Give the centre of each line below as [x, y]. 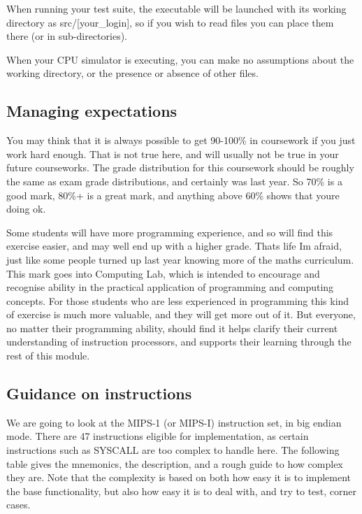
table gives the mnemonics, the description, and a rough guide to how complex [175, 463]
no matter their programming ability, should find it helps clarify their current [172, 328]
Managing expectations [92, 111]
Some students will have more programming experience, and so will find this [170, 232]
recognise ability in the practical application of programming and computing [170, 287]
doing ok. [26, 209]
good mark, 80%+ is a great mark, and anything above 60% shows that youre [173, 195]
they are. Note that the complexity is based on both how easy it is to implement [179, 477]
